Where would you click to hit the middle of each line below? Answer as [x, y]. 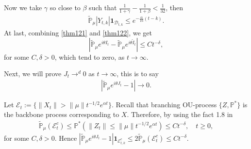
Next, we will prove [33, 73]
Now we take [23, 7]
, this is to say [138, 73]
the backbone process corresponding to [62, 114]
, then [174, 7]
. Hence [66, 138]
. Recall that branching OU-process [164, 105]
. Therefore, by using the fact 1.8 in [180, 114]
